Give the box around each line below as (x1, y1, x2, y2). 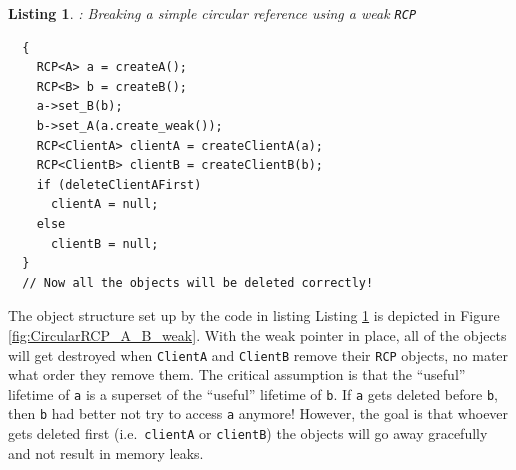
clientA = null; (50, 197, 159, 212)
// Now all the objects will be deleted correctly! (22, 275, 374, 290)
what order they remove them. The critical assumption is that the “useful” (8, 364, 466, 385)
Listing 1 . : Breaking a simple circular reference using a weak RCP (8, 3, 417, 23)
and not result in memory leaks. (8, 442, 204, 463)
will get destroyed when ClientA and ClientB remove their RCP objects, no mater (8, 344, 509, 365)
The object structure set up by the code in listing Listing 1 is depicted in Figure (8, 305, 500, 326)
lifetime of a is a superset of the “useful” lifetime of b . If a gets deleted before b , (8, 383, 498, 404)
